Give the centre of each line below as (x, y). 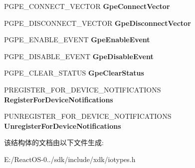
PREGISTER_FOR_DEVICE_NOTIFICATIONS (83, 89)
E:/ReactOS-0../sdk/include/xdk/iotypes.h (70, 159)
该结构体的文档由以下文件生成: (54, 142)
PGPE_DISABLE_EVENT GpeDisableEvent (79, 56)
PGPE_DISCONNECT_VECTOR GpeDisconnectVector (97, 23)
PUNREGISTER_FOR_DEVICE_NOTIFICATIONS (88, 116)
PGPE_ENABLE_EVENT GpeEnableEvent (77, 40)
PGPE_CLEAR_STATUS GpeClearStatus (74, 73)
